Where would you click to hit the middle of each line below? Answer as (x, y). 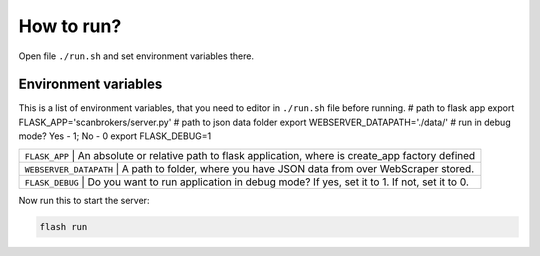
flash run (63, 226)
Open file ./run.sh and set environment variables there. (136, 56)
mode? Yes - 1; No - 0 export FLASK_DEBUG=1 (115, 136)
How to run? (70, 26)
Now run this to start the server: (84, 200)
